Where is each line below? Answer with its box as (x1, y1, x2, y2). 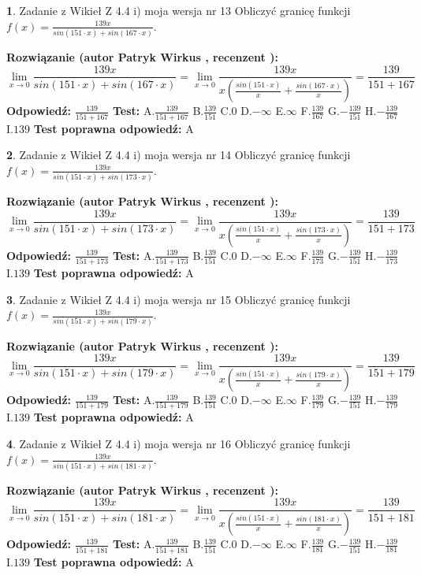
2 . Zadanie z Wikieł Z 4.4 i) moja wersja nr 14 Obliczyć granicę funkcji (6, 147, 351, 163)
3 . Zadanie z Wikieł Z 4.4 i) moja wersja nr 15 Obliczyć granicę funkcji (6, 291, 351, 307)
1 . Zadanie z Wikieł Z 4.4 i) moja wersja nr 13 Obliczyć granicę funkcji (6, 2, 351, 18)
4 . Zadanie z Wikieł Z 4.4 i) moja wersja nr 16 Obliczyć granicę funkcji (6, 435, 351, 451)
